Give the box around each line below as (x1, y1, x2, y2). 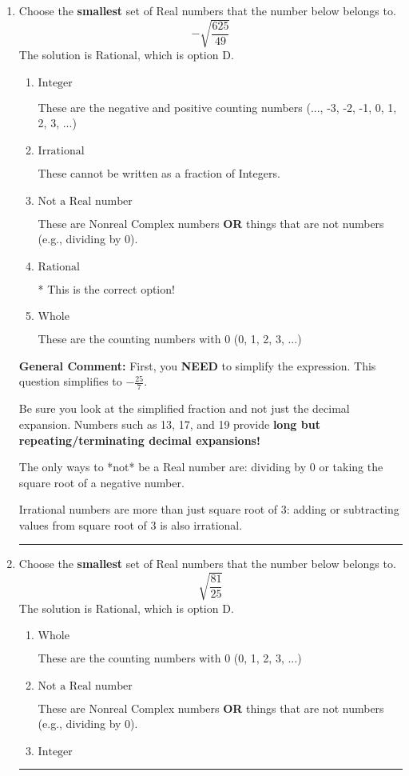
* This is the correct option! (38, 280, 175, 297)
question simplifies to (18, 373, 122, 390)
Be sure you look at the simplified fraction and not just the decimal (18, 400, 350, 417)
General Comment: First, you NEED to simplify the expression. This (18, 357, 376, 374)
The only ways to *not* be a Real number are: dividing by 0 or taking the (18, 458, 383, 475)
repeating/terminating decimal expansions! (18, 431, 260, 448)
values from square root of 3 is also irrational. (18, 516, 243, 533)
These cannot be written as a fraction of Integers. (38, 164, 280, 181)
